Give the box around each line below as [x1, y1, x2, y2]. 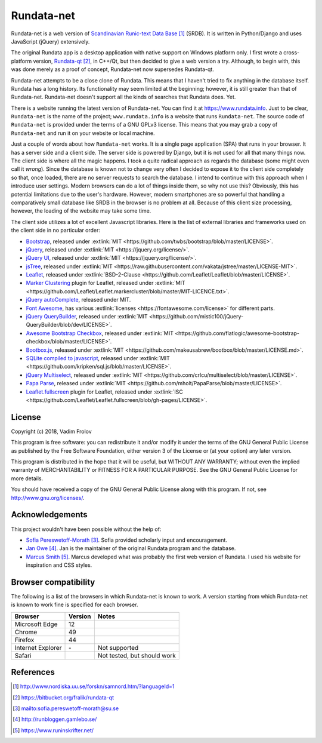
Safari [14, 651, 32, 659]
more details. [11, 475, 44, 482]
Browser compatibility [11, 577, 95, 587]
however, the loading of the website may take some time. [11, 207, 151, 214]
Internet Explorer [14, 643, 62, 652]
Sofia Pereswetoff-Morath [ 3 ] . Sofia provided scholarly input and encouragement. [26, 536, 228, 544]
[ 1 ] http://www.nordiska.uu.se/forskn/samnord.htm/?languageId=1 [13, 683, 175, 690]
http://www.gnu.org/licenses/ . [11, 494, 85, 501]
